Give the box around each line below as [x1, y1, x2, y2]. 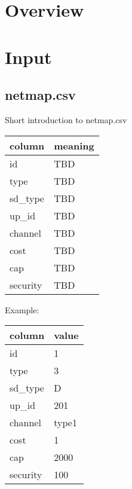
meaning [54, 138, 94, 152]
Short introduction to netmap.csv [5, 113, 127, 126]
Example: [5, 303, 39, 316]
